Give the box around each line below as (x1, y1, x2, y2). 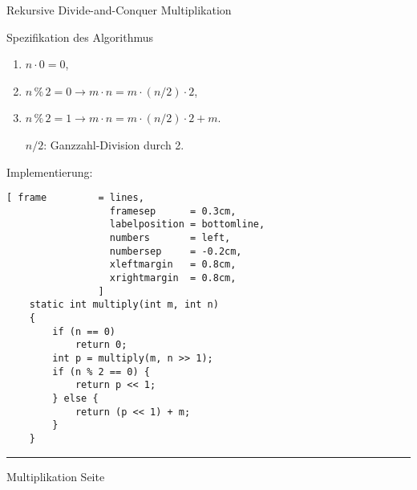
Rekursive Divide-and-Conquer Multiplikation (6, 2, 232, 18)
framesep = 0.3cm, (109, 205, 237, 217)
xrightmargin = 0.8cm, (109, 272, 237, 284)
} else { (52, 393, 99, 404)
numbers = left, (109, 232, 231, 244)
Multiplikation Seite (6, 468, 105, 484)
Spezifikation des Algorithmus (6, 28, 153, 45)
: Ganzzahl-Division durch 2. (43, 136, 184, 153)
